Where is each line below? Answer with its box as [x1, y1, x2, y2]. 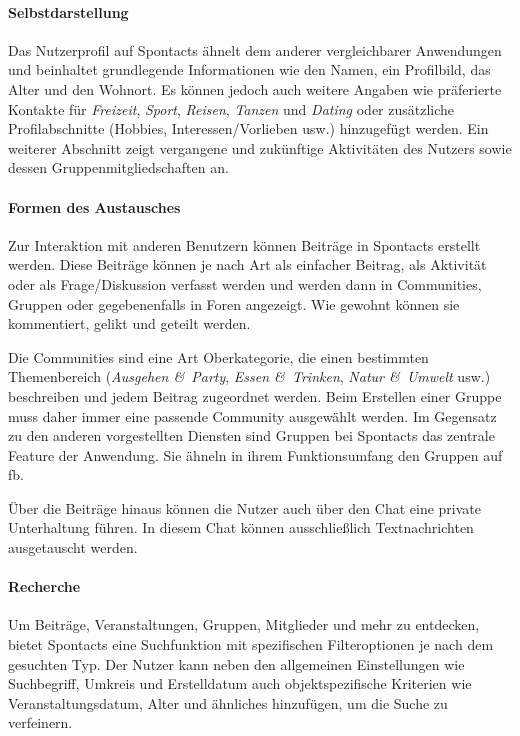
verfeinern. [8, 712, 73, 733]
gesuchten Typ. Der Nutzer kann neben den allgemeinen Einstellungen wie [8, 653, 465, 674]
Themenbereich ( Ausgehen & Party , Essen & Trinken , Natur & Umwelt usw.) [8, 366, 491, 387]
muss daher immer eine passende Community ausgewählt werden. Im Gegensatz [8, 405, 497, 426]
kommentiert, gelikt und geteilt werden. [8, 313, 251, 334]
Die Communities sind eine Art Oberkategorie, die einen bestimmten [8, 346, 429, 367]
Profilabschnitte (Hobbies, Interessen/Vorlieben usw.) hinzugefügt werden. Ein [8, 118, 489, 139]
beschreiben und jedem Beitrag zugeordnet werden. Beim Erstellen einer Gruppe [8, 385, 502, 406]
